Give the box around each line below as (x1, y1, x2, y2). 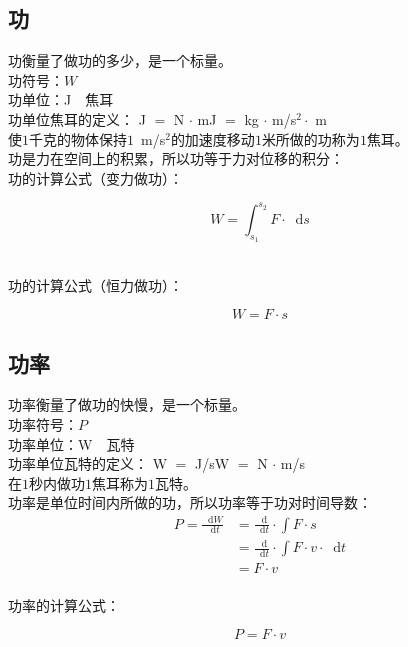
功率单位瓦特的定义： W (8, 453, 168, 474)
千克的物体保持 (29, 128, 127, 149)
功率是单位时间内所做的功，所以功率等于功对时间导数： (8, 492, 372, 513)
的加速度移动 (170, 128, 255, 149)
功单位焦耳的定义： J (8, 108, 146, 129)
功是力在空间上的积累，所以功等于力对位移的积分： (8, 148, 344, 169)
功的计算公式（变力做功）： (8, 167, 183, 188)
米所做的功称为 (261, 128, 360, 149)
